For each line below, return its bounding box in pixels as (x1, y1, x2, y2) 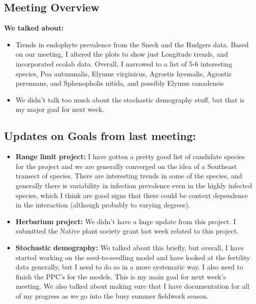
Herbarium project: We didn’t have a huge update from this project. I (15, 216, 236, 226)
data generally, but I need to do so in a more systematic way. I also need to (15, 262, 243, 272)
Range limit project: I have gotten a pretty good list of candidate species (15, 151, 245, 162)
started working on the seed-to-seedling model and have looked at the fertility (15, 252, 251, 262)
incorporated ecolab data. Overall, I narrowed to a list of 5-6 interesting (15, 58, 232, 68)
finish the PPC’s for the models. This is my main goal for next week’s (15, 271, 226, 281)
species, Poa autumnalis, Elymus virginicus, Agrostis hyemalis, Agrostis (15, 68, 232, 78)
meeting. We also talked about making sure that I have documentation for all (15, 281, 250, 291)
